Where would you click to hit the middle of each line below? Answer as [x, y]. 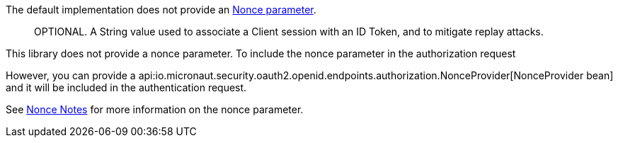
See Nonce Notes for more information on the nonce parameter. [155, 109]
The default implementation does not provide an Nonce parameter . [161, 10]
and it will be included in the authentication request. [126, 87]
